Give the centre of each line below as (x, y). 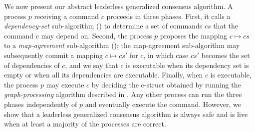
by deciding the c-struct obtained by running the (166, 84)
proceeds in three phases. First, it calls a (168, 16)
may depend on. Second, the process (97, 35)
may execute (65, 84)
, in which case (166, 55)
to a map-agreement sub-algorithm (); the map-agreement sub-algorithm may (122, 45)
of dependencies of (32, 65)
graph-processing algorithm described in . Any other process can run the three (123, 94)
